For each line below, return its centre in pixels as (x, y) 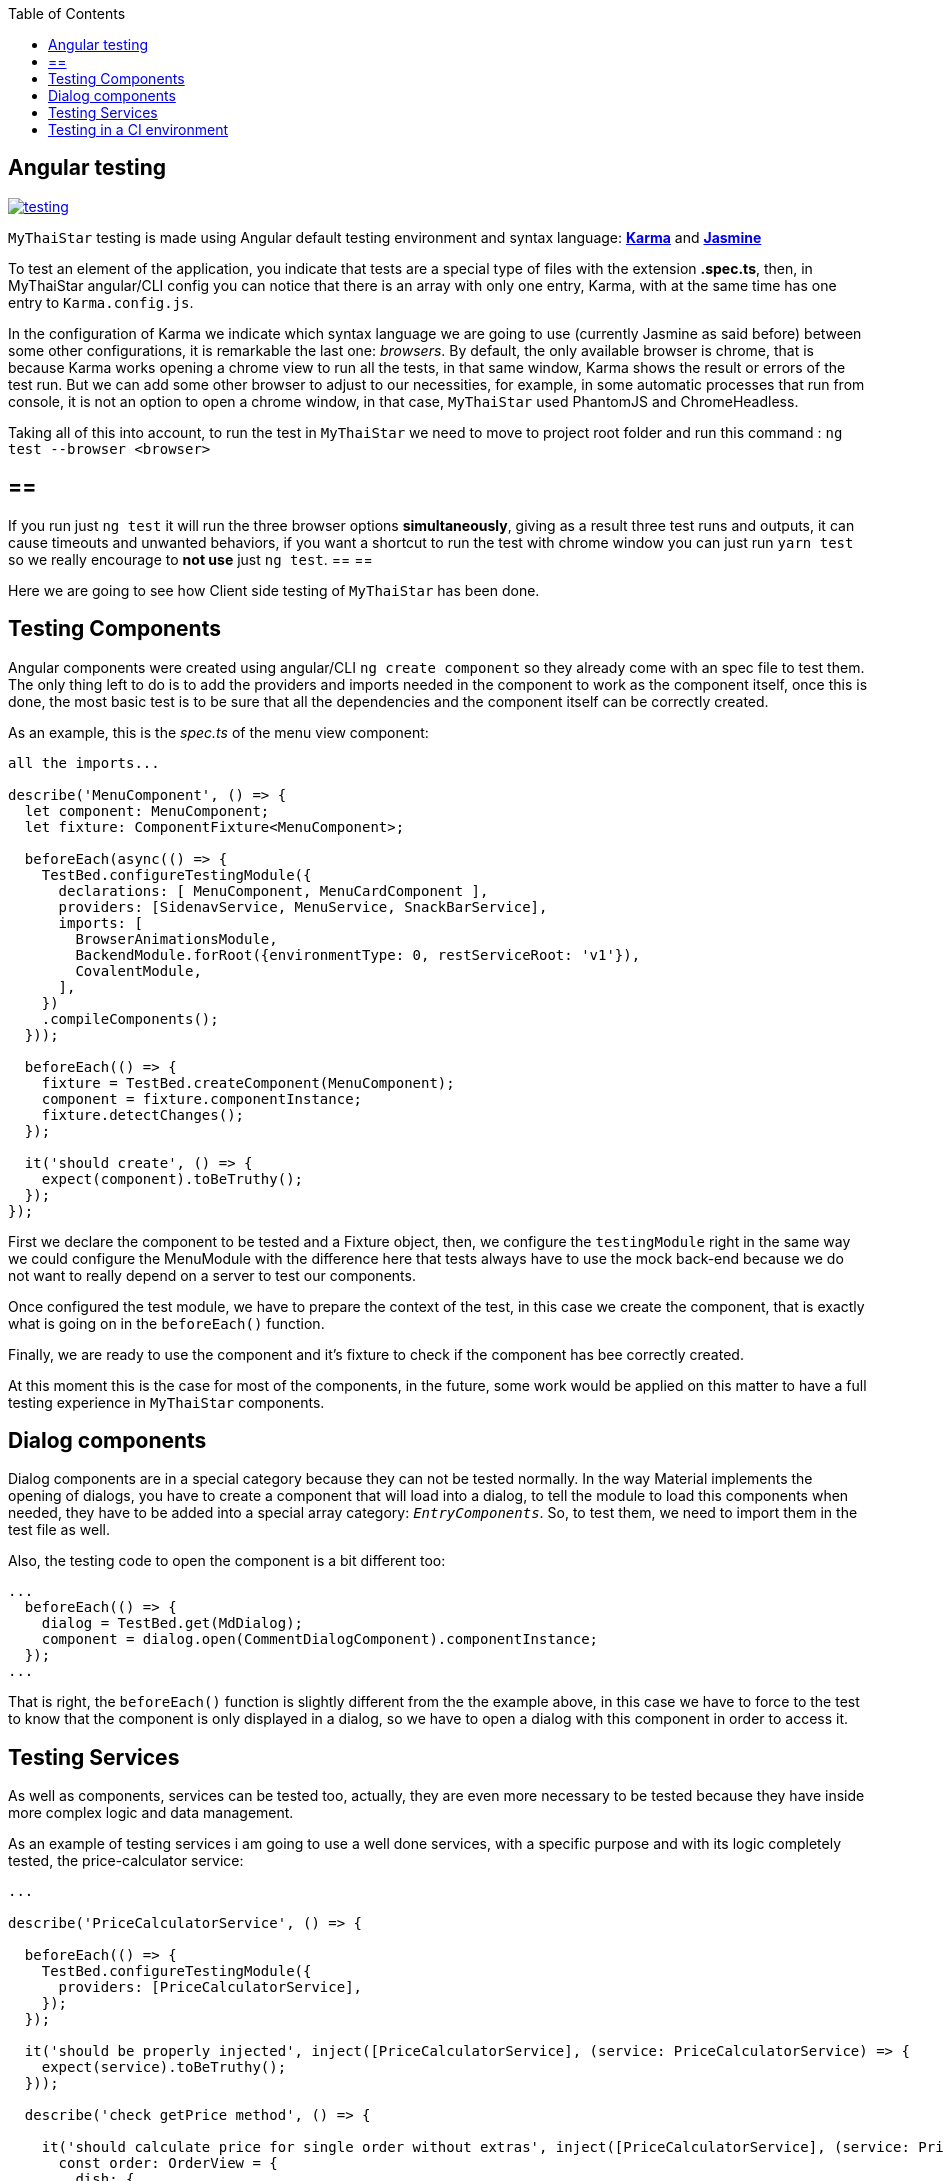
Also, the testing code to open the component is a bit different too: (227, 1561)
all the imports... (84, 762)
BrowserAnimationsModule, (176, 938)
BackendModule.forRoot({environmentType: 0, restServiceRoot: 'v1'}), (358, 954)
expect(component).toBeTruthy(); (172, 1178)
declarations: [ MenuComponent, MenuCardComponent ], (273, 890)
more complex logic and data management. (151, 1813)
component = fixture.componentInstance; (202, 1098)
